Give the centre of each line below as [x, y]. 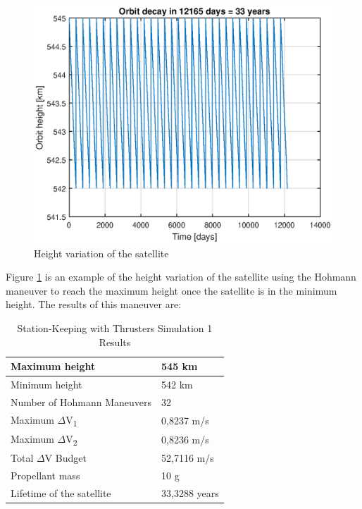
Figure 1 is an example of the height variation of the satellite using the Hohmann [181, 277]
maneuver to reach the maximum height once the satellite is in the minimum [171, 290]
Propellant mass [45, 476]
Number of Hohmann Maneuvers [81, 401]
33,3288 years [190, 493]
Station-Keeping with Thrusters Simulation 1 [115, 328]
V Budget [65, 458]
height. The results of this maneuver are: [94, 304]
